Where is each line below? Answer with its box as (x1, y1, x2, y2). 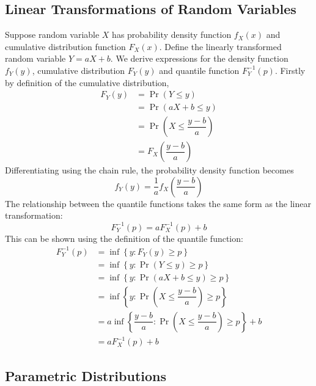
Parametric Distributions (5, 366, 167, 385)
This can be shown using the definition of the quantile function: (5, 231, 243, 244)
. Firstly (274, 64, 306, 76)
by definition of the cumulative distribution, (5, 76, 169, 89)
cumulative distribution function (5, 40, 126, 53)
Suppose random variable (5, 28, 100, 41)
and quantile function (159, 64, 240, 76)
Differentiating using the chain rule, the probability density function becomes (5, 164, 294, 177)
